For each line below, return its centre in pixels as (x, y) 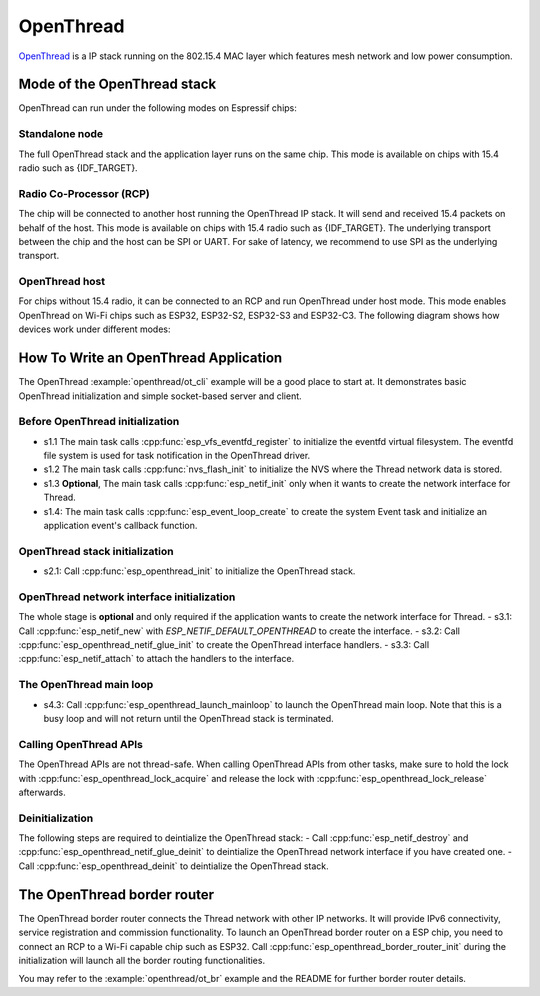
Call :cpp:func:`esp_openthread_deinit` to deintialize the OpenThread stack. (173, 866)
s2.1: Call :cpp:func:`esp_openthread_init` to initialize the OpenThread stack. (199, 571)
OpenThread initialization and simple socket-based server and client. (160, 396)
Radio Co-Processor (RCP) (84, 193)
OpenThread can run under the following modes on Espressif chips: (157, 108)
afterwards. (42, 792)
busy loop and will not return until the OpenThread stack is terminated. (188, 718)
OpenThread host (62, 282)
